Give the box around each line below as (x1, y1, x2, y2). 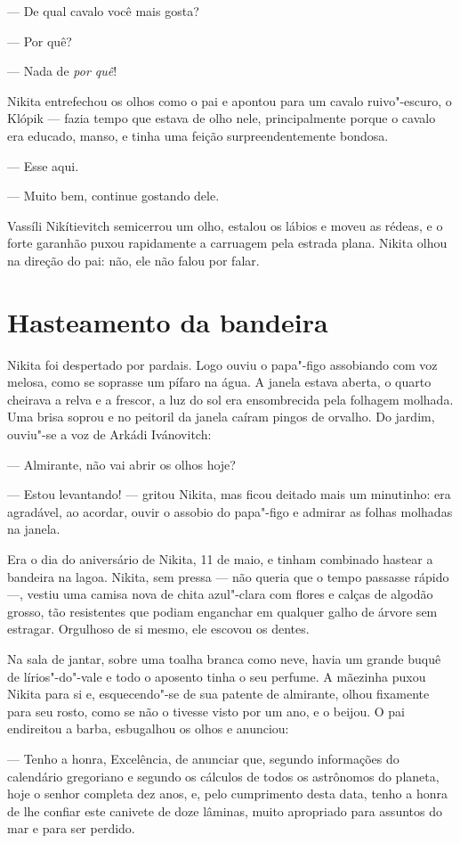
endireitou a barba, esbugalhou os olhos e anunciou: (7, 719, 289, 738)
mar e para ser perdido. (7, 819, 135, 838)
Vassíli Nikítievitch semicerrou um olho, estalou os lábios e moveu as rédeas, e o (7, 216, 443, 234)
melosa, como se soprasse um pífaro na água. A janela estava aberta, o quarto (7, 372, 432, 391)
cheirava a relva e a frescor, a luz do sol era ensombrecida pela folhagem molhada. (7, 389, 454, 408)
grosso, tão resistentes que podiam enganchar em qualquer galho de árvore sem (7, 602, 438, 620)
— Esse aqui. (7, 156, 79, 175)
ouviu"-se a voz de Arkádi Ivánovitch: (7, 425, 212, 444)
